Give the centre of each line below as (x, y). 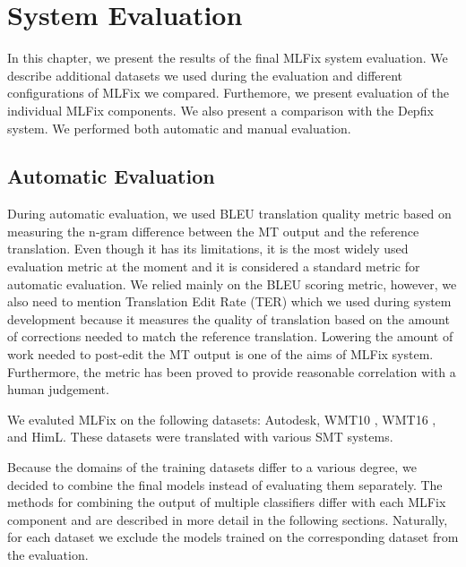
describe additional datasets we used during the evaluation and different (205, 75)
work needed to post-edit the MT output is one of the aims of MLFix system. (220, 354)
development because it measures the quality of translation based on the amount (229, 318)
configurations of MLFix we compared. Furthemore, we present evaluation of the (228, 93)
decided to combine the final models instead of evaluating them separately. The (225, 484)
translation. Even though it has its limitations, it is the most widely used (208, 249)
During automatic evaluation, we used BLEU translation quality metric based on (229, 214)
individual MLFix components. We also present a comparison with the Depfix (220, 110)
